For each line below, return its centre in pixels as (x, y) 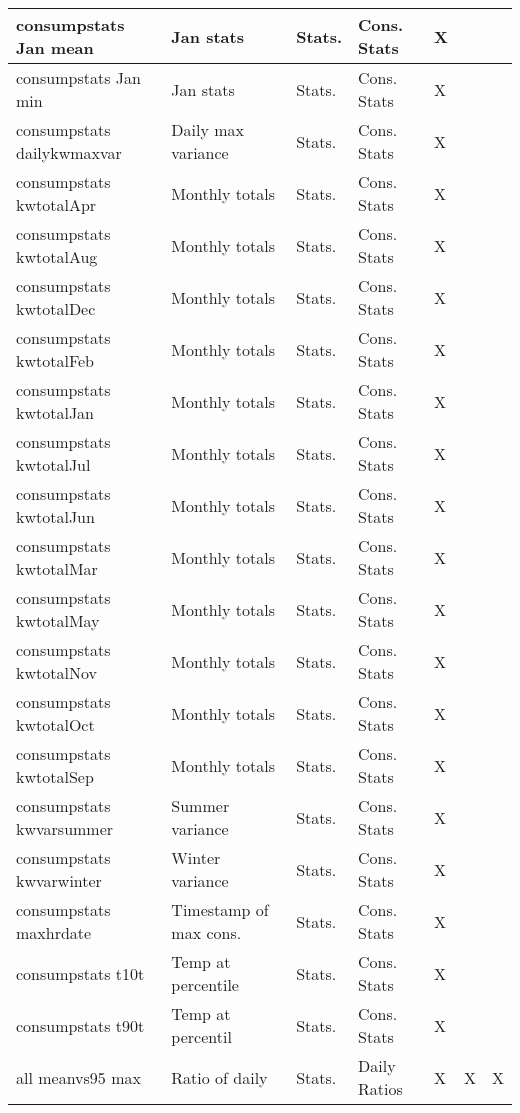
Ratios (380, 1088)
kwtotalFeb (55, 360)
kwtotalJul (53, 464)
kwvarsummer (65, 828)
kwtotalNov (56, 672)
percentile (205, 984)
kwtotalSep (55, 776)
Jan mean (55, 47)
